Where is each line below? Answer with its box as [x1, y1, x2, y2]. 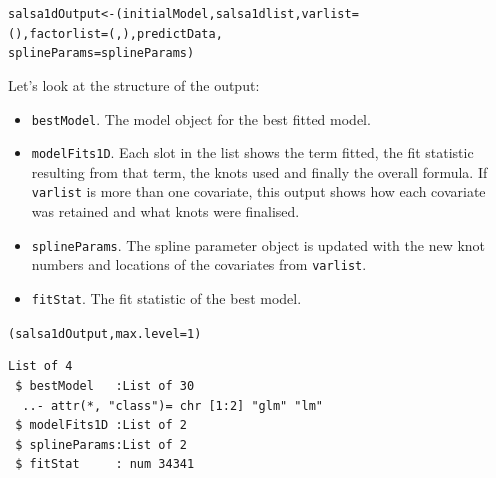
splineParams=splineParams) [8, 46, 195, 61]
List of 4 [8, 359, 73, 374]
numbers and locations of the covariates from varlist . [31, 254, 367, 275]
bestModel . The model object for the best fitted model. [31, 108, 371, 129]
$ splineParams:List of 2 [15, 437, 187, 452]
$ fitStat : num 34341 [15, 457, 195, 472]
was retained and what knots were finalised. [31, 201, 300, 222]
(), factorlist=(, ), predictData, [8, 26, 223, 41]
